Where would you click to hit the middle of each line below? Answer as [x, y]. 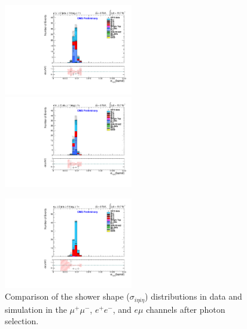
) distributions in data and [193, 296]
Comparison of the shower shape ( [67, 296]
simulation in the [36, 309]
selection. [22, 321]
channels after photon [186, 309]
